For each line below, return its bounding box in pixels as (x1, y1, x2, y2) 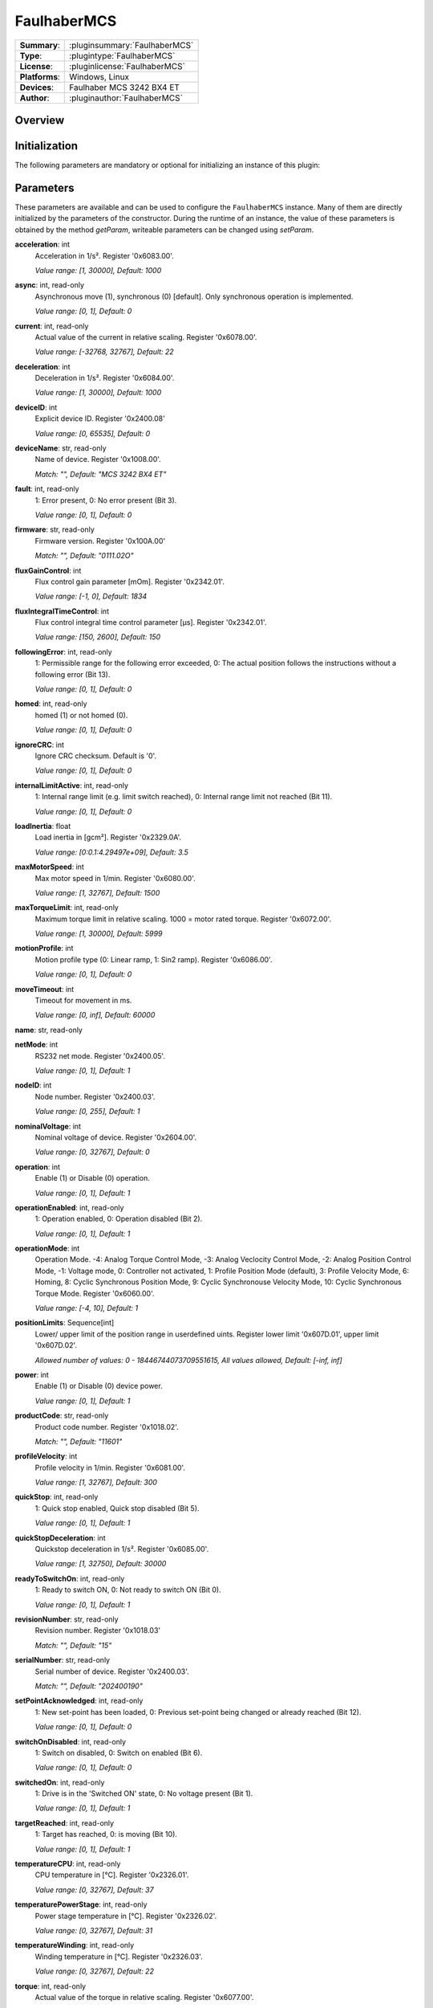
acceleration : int (14, 239, 71, 249)
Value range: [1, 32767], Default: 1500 (34, 888, 160, 897)
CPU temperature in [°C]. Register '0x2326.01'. (34, 1870, 189, 1879)
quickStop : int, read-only (14, 1492, 99, 1502)
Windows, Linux (69, 71, 130, 82)
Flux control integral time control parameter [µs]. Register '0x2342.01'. (34, 618, 267, 627)
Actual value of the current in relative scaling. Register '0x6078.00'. (34, 332, 257, 341)
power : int (14, 1369, 50, 1379)
